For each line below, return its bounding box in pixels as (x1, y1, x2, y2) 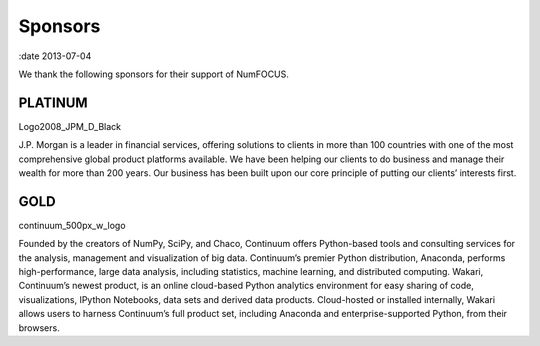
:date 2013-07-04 (18, 50, 92, 62)
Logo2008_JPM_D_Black (18, 120, 122, 132)
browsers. (18, 321, 60, 334)
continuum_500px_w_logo (18, 219, 126, 231)
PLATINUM (18, 94, 89, 111)
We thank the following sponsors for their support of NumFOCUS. (18, 68, 289, 80)
